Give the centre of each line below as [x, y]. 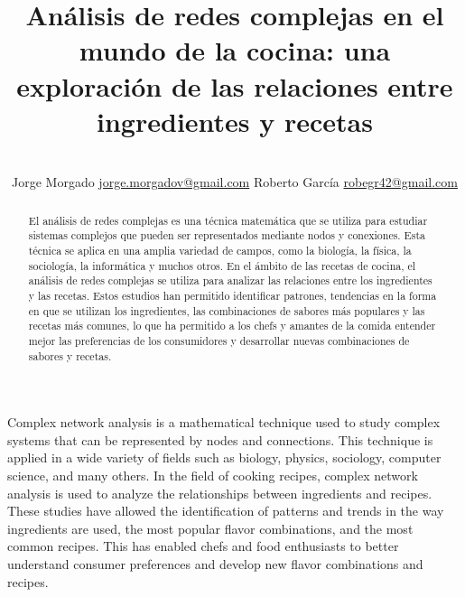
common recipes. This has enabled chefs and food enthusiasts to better [203, 546]
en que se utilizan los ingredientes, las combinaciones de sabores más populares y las [227, 310]
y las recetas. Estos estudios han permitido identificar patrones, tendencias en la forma [232, 295]
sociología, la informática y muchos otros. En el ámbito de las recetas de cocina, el [222, 265]
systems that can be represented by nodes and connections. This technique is [220, 439]
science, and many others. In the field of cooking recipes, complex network [213, 476]
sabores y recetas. [70, 355]
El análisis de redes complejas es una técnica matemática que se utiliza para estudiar [228, 220]
